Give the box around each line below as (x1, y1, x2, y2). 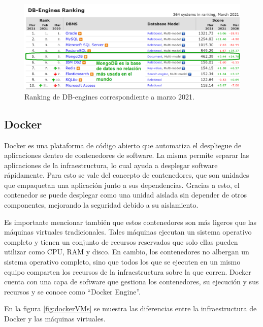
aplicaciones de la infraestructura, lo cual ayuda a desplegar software (4, 159, 218, 170)
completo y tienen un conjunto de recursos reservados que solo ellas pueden (4, 236, 238, 247)
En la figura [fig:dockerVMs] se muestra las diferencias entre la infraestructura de (4, 303, 257, 314)
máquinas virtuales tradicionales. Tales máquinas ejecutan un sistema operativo (4, 226, 252, 237)
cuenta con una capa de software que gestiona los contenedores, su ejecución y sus (4, 276, 259, 287)
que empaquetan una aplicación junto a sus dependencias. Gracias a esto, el (4, 179, 240, 190)
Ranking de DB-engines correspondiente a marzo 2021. (24, 91, 194, 102)
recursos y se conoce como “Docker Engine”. (4, 286, 141, 297)
